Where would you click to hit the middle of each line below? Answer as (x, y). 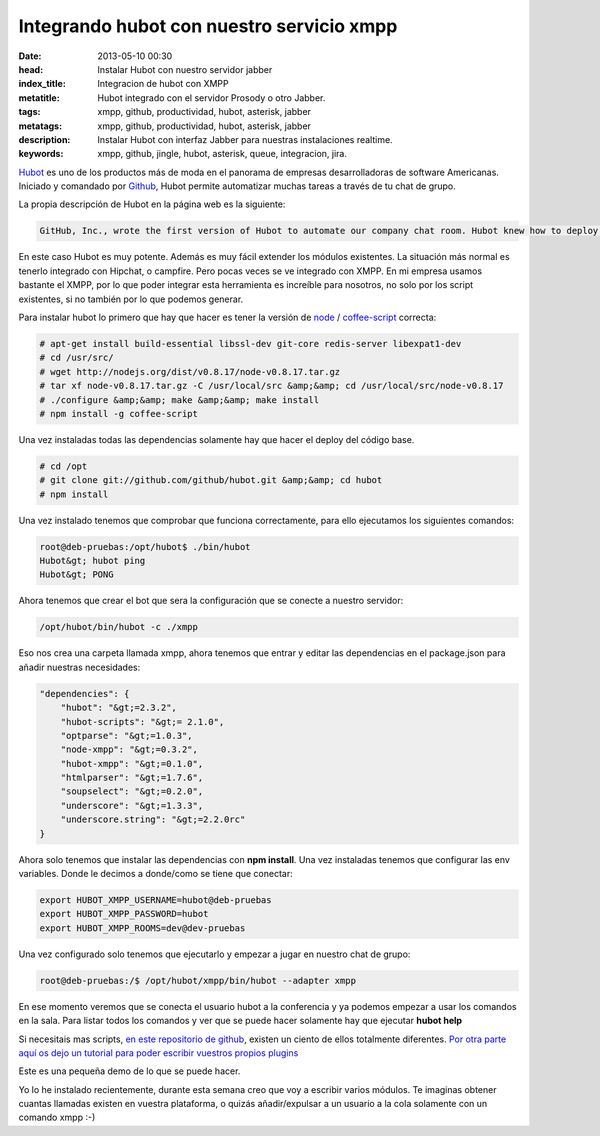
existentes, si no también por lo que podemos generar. (131, 299)
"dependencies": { (84, 693)
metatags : (40, 126)
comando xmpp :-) (57, 1117)
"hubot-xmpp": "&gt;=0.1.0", (132, 763)
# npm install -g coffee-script (119, 413)
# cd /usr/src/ (76, 358)
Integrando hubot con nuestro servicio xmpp (208, 26)
